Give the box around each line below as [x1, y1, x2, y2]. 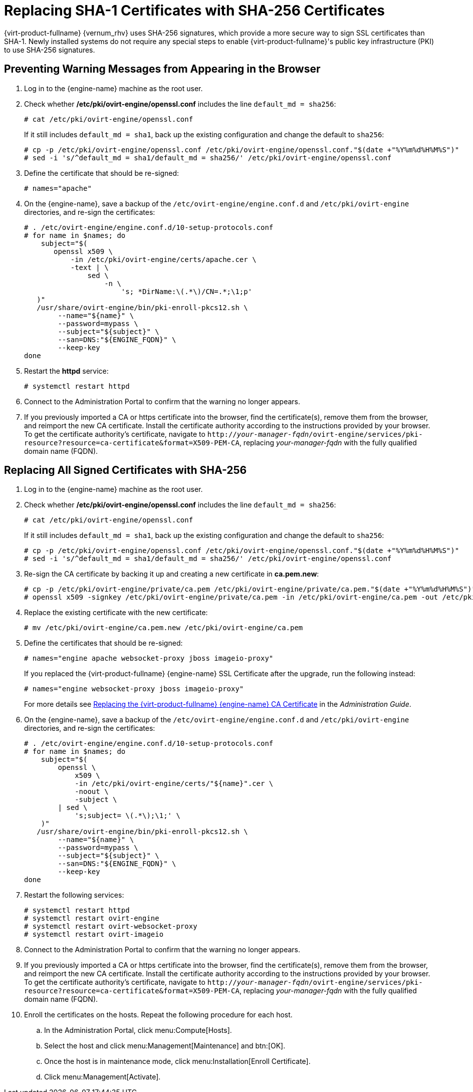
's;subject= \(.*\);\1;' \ [75, 811, 180, 820]
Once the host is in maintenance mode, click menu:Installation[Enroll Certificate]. [44, 1057, 311, 1066]
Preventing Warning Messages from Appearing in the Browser [4, 63, 321, 76]
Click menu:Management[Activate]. [44, 1072, 161, 1081]
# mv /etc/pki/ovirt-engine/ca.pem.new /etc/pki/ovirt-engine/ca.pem [24, 624, 303, 632]
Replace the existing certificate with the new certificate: [24, 608, 208, 617]
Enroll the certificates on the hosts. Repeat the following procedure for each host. [24, 1010, 293, 1019]
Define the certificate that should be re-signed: [24, 168, 179, 177]
